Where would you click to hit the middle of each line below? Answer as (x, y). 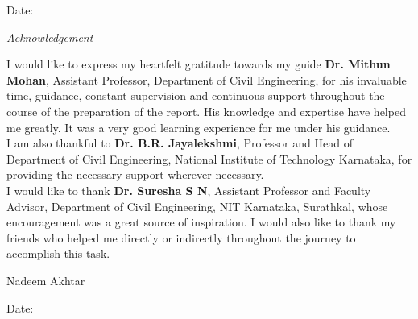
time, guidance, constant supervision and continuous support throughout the (196, 95)
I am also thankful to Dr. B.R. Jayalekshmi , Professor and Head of (180, 143)
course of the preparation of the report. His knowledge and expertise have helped (206, 111)
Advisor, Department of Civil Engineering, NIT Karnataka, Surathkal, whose (197, 206)
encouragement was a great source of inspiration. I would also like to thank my (201, 222)
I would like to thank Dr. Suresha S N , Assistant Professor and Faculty (189, 190)
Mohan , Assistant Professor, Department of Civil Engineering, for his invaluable (207, 79)
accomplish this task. (58, 253)
